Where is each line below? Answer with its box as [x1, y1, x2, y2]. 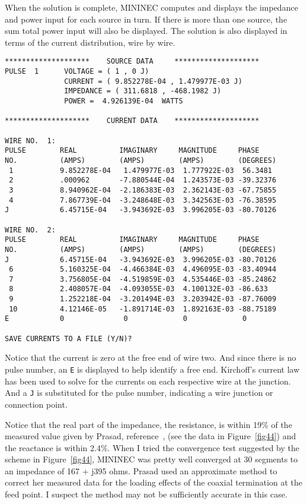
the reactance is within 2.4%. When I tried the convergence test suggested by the [5, 441, 299, 453]
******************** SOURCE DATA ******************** [5, 57, 260, 66]
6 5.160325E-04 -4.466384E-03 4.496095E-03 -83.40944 [9, 265, 277, 274]
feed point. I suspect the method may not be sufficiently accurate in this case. [5, 488, 287, 500]
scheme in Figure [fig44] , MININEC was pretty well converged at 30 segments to [5, 453, 298, 465]
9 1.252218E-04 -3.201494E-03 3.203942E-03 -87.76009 [9, 295, 277, 304]
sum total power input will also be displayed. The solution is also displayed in [5, 24, 287, 37]
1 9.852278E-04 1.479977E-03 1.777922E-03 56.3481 [9, 166, 273, 175]
